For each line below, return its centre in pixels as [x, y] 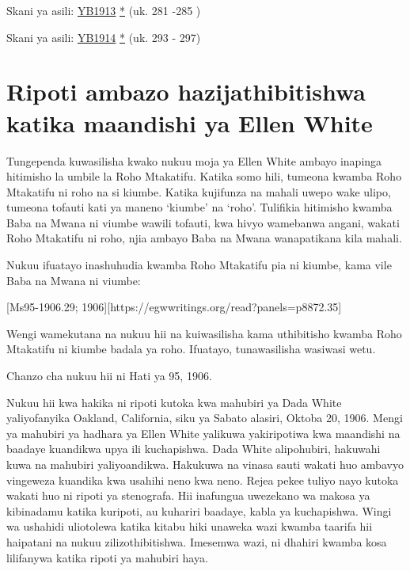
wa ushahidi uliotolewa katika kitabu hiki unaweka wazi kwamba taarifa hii [190, 526]
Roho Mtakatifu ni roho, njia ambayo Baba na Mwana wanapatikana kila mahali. [204, 238]
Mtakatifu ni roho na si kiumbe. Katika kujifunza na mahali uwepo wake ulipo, [199, 191]
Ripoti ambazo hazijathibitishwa [186, 91]
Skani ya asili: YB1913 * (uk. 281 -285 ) [104, 10]
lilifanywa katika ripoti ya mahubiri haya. [107, 557]
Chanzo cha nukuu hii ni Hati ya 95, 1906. [109, 376]
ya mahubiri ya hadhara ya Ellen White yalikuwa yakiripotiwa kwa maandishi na [203, 433]
